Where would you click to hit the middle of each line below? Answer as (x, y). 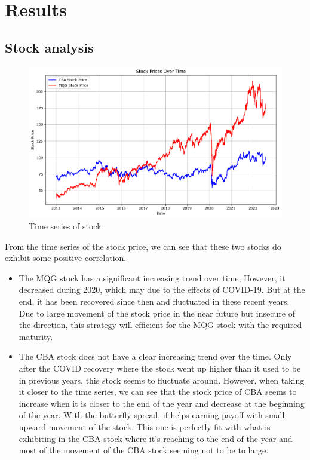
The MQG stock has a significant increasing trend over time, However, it (152, 277)
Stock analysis (49, 47)
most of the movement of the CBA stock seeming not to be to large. (144, 450)
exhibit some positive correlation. (66, 258)
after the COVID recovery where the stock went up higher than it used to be (160, 368)
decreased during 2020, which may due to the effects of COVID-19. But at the (162, 289)
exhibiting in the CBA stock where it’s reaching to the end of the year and (156, 438)
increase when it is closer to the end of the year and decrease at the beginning (162, 403)
